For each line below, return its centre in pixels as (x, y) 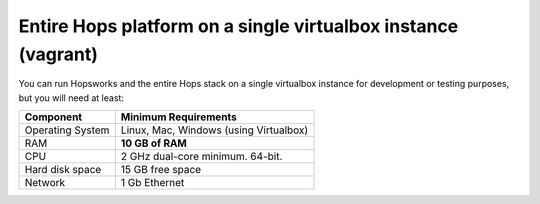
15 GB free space (161, 170)
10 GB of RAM (153, 143)
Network (45, 183)
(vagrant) (58, 54)
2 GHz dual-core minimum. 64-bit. (201, 157)
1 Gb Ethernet (152, 183)
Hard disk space (63, 170)
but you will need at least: (71, 97)
